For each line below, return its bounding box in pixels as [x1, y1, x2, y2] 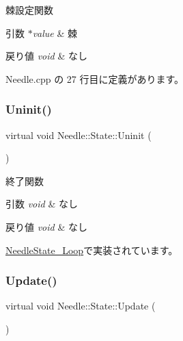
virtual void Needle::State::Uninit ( [5, 127, 152, 142]
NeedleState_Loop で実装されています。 [5, 242, 178, 257]
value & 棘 [32, 25, 78, 40]
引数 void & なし [5, 197, 78, 211]
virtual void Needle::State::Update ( [5, 299, 156, 313]
